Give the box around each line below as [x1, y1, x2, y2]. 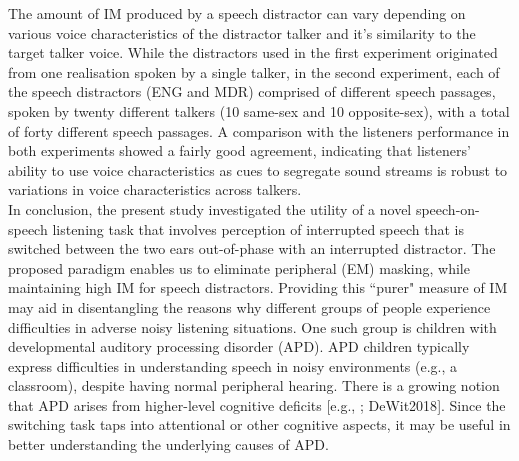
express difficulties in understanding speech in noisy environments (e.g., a [8, 355, 458, 376]
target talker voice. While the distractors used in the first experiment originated [8, 42, 498, 63]
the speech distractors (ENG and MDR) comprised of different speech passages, [8, 81, 496, 102]
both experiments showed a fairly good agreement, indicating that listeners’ [8, 140, 471, 161]
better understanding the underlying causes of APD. [8, 434, 329, 455]
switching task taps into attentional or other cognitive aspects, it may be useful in [8, 414, 511, 435]
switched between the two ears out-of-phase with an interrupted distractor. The [8, 238, 496, 259]
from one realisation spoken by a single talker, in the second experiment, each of [8, 61, 500, 82]
